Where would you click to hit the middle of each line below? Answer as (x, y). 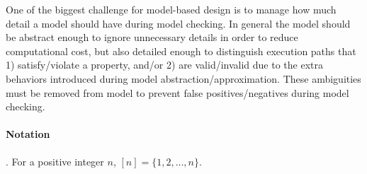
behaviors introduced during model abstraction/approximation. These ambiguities (183, 78)
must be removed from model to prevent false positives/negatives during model (177, 92)
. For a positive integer (55, 161)
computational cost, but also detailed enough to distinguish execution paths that (181, 51)
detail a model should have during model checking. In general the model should (178, 23)
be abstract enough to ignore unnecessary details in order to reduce (152, 37)
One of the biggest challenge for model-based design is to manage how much (171, 9)
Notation (28, 134)
